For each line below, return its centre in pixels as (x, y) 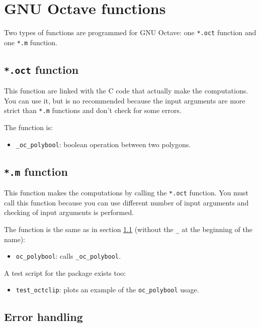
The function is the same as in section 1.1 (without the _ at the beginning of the (128, 229)
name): (15, 239)
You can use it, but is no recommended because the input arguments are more (125, 100)
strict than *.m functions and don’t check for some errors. (93, 110)
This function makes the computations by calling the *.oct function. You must (126, 193)
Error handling (44, 317)
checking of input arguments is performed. (69, 212)
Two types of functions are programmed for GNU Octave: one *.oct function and (130, 32)
